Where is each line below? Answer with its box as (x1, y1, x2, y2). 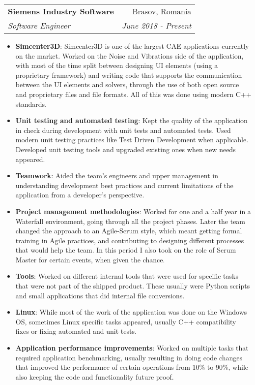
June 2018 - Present (122, 20, 192, 31)
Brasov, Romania (132, 5, 192, 17)
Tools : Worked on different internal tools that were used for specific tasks (15, 271, 238, 281)
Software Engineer (8, 20, 70, 31)
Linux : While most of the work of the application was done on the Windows (15, 307, 247, 317)
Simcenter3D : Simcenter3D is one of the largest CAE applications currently (15, 41, 249, 51)
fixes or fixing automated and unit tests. (15, 326, 137, 336)
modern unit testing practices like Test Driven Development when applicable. (15, 134, 249, 145)
